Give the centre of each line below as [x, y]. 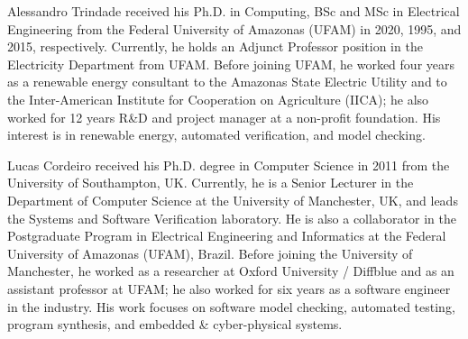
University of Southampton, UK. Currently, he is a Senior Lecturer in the [211, 183]
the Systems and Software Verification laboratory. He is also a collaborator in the [232, 218]
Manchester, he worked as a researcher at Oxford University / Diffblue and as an [231, 271]
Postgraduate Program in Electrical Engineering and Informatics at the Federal [227, 236]
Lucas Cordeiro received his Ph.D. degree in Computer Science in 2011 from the [229, 165]
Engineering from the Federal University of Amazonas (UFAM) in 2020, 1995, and [234, 28]
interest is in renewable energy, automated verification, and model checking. [216, 135]
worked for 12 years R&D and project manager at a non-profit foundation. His [224, 117]
